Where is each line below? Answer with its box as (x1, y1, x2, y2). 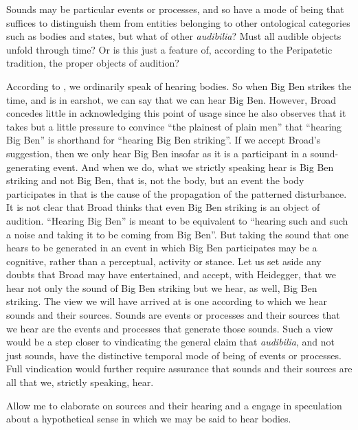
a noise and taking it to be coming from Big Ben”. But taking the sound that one (6, 227, 349, 241)
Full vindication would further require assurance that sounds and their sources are (6, 361, 353, 376)
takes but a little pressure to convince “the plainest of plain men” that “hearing (6, 119, 342, 133)
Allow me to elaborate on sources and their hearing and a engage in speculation (6, 398, 342, 412)
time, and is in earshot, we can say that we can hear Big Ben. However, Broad (6, 92, 337, 106)
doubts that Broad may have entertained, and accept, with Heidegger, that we (6, 267, 336, 282)
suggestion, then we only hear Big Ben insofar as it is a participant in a (6, 146, 307, 160)
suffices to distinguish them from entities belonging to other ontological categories (6, 15, 350, 30)
